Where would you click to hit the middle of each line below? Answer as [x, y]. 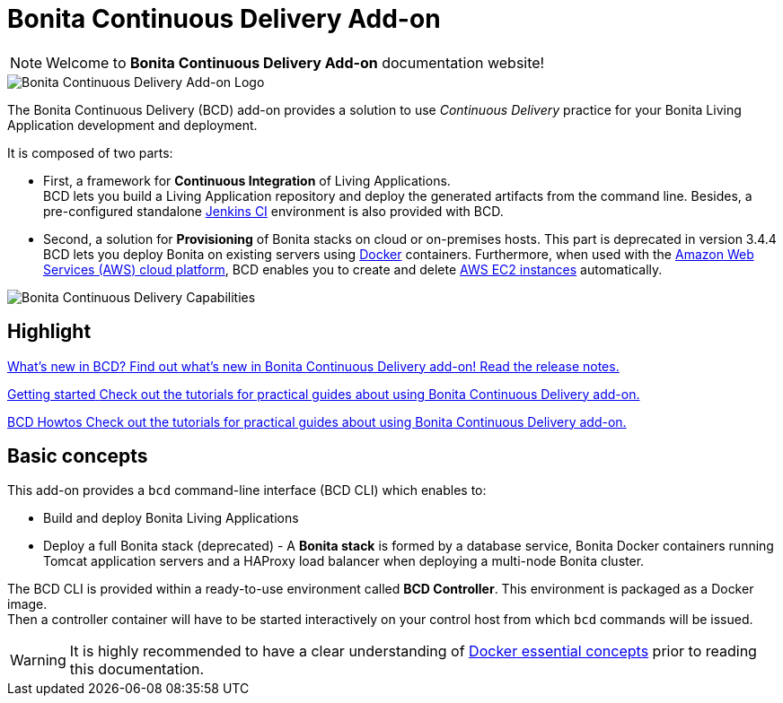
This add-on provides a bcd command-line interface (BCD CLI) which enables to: [247, 490]
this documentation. [137, 669]
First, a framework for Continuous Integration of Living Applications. [247, 180]
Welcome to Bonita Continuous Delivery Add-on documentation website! [295, 62]
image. [27, 604]
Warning [38, 660]
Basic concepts [78, 456]
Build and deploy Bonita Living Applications [171, 518]
